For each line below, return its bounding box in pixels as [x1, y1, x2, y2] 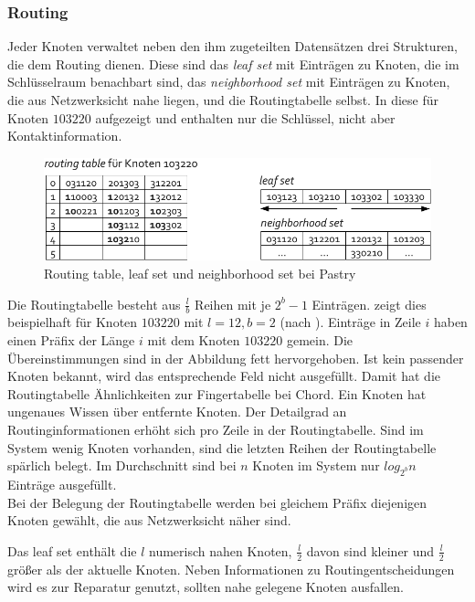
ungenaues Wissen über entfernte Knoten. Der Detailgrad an [7, 402, 347, 421]
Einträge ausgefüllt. [7, 475, 117, 494]
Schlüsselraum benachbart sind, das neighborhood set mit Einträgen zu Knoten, [7, 72, 450, 91]
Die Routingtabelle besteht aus [7, 294, 181, 313]
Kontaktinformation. [7, 126, 122, 145]
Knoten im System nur [252, 456, 380, 475]
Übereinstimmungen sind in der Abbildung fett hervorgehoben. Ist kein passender [7, 348, 464, 367]
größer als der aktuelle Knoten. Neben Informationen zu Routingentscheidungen [7, 559, 455, 578]
